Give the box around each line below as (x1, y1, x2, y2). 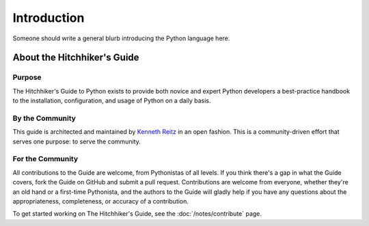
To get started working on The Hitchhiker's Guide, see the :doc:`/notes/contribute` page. (12, 210, 262, 218)
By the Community (12, 113, 77, 123)
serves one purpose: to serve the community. (12, 137, 141, 145)
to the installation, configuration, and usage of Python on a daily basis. (12, 96, 211, 105)
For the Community (12, 154, 79, 164)
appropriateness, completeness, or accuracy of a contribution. (12, 197, 189, 205)
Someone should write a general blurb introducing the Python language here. (12, 34, 230, 42)
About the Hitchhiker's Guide (12, 52, 139, 63)
